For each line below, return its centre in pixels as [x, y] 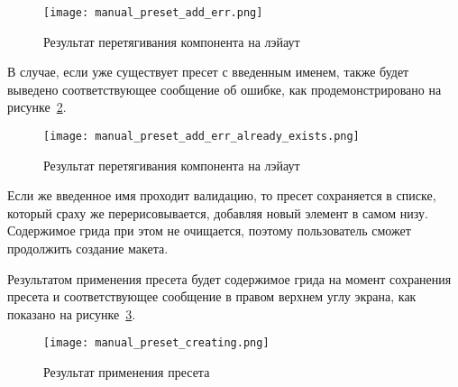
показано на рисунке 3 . [72, 313]
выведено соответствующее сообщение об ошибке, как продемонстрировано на [224, 89]
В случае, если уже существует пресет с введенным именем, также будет [208, 72]
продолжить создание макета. [88, 249]
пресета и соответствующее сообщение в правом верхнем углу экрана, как [212, 296]
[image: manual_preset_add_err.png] [153, 13]
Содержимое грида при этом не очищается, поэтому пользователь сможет [209, 230]
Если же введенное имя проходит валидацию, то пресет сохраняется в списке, [222, 195]
